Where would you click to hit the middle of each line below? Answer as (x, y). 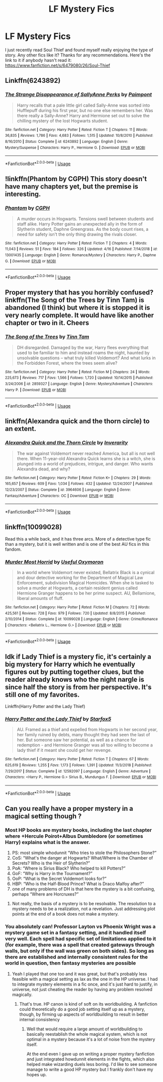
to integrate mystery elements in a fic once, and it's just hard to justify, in (85, 984)
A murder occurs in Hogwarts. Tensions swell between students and (85, 219)
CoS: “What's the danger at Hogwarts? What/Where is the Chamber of (82, 858)
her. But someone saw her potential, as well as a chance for (77, 740)
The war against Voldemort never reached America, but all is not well (86, 453)
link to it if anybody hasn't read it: (38, 60)
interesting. (23, 194)
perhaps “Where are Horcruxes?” (45, 894)
